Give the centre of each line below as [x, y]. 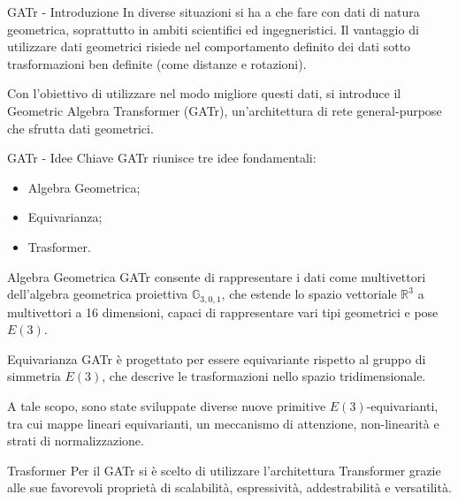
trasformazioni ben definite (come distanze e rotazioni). [157, 63]
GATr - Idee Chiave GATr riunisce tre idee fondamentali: [162, 158]
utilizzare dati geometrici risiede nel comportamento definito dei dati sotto [209, 46]
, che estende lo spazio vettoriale [309, 294]
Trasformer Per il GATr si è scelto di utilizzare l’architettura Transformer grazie [224, 470]
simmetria [34, 376]
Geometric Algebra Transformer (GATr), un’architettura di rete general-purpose [225, 110]
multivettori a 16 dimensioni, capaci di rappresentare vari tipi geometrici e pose [223, 312]
